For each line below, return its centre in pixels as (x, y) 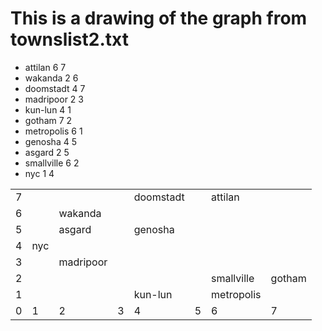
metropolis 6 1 (53, 131)
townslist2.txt (69, 39)
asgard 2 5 (47, 152)
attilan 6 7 (45, 67)
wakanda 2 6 (51, 78)
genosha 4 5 (50, 141)
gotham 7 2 (48, 120)
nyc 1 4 (39, 173)
